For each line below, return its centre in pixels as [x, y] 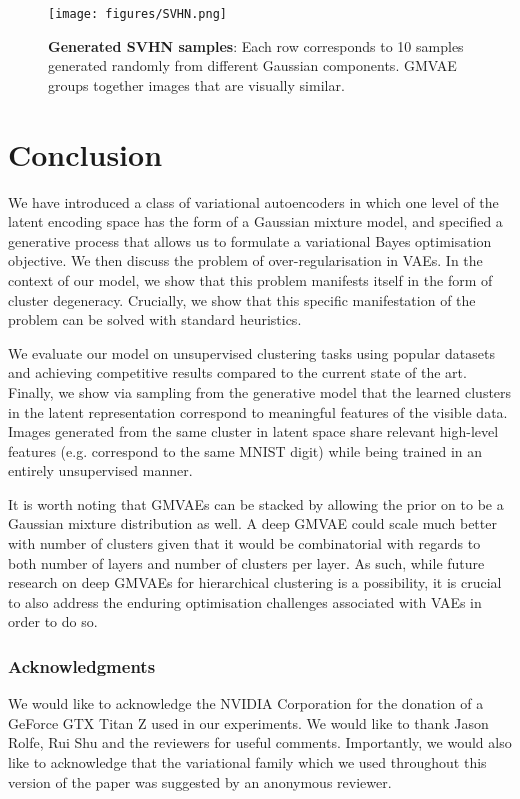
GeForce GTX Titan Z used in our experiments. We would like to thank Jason [248, 722]
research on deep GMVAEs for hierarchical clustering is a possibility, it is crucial [255, 582]
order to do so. [53, 621]
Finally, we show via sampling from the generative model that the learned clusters [260, 391]
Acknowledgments [82, 665]
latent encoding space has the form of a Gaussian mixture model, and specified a [255, 221]
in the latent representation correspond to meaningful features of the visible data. [258, 411]
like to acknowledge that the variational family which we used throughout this [247, 762]
